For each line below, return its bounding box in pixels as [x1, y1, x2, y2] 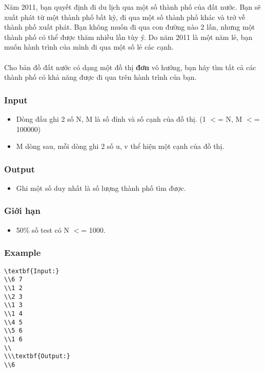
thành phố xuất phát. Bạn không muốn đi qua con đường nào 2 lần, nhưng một [4, 21, 255, 32]
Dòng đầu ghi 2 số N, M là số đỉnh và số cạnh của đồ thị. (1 [16, 113, 206, 124]
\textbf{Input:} [4, 267, 59, 275]
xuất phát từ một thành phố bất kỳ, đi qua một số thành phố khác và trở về [4, 11, 246, 22]
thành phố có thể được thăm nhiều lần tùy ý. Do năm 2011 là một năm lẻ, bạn [4, 31, 253, 42]
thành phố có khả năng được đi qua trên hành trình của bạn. [4, 72, 197, 82]
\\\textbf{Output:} [4, 353, 70, 360]
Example [4, 246, 41, 259]
